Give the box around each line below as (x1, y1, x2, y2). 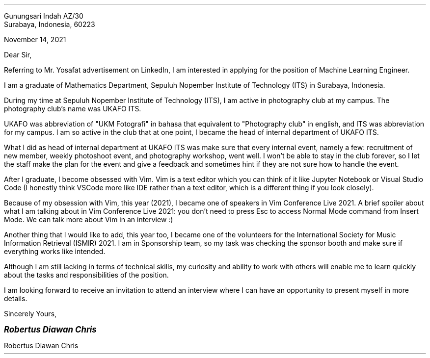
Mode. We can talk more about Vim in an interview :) (4, 215, 173, 224)
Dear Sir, (4, 51, 32, 59)
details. (4, 294, 27, 303)
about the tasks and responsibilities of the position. (4, 271, 169, 279)
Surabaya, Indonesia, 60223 (4, 20, 95, 28)
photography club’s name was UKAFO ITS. (4, 104, 141, 113)
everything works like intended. (4, 247, 106, 256)
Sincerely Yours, (4, 309, 57, 318)
